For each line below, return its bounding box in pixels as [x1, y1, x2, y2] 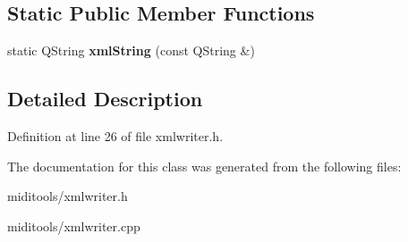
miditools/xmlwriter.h [7, 187, 128, 205]
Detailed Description [7, 85, 203, 113]
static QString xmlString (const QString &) [7, 41, 255, 60]
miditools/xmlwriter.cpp [7, 216, 140, 235]
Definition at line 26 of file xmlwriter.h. [7, 127, 224, 145]
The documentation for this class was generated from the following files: [7, 156, 402, 175]
